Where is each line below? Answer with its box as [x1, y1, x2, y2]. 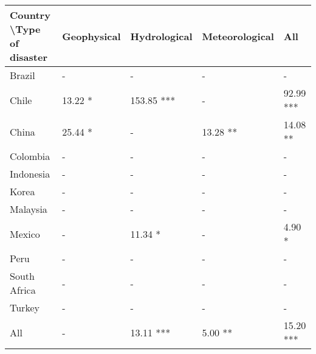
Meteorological [202, 29, 274, 43]
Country [10, 8, 50, 22]
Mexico [10, 226, 40, 241]
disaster [10, 50, 47, 64]
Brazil [10, 68, 35, 82]
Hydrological [130, 29, 193, 43]
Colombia [10, 149, 50, 163]
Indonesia [10, 167, 50, 181]
